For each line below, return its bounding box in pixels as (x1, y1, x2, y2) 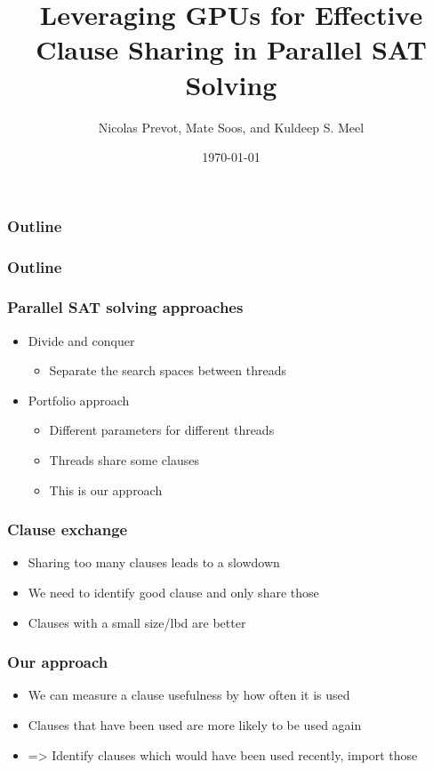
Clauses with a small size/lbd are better (28, 613, 246, 631)
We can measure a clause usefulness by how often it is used (28, 686, 350, 704)
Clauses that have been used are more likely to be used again (28, 716, 362, 734)
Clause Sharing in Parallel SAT (36, 31, 427, 68)
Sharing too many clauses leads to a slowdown (28, 553, 280, 572)
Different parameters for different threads (49, 421, 275, 439)
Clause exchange (7, 518, 128, 541)
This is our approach (49, 480, 163, 499)
